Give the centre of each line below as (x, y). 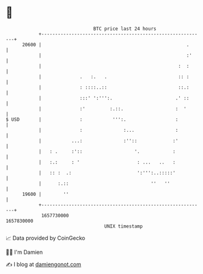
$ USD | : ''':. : (92, 119)
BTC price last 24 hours (125, 29)
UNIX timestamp (124, 226)
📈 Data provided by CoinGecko (46, 238)
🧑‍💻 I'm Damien (24, 252)
